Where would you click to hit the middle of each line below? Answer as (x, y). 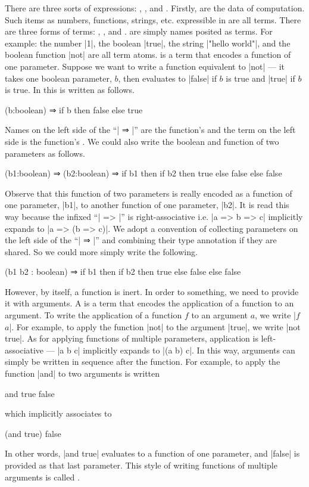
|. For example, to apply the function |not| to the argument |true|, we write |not (155, 326)
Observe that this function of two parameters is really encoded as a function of (149, 193)
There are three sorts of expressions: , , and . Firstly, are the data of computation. (155, 8)
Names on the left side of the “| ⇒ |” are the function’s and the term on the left (150, 130)
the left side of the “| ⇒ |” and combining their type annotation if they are (141, 240)
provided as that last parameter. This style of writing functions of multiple (141, 465)
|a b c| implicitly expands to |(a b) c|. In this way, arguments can (176, 350)
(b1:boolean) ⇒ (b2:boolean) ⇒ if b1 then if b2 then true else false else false (143, 173)
